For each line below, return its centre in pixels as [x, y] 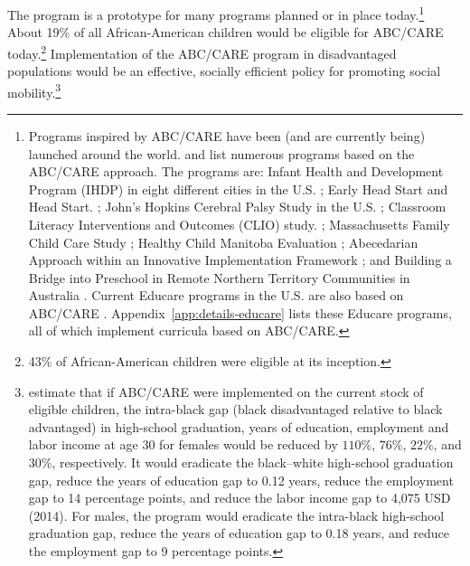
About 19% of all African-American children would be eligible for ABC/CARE [226, 32]
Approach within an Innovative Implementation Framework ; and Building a [240, 260]
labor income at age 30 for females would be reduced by [183, 444]
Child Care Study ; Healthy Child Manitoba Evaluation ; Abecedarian [223, 242]
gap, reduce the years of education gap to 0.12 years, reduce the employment [241, 480]
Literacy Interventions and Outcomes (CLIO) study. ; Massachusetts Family [239, 224]
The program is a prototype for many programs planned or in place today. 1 [216, 13]
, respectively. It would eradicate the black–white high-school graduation [253, 462]
